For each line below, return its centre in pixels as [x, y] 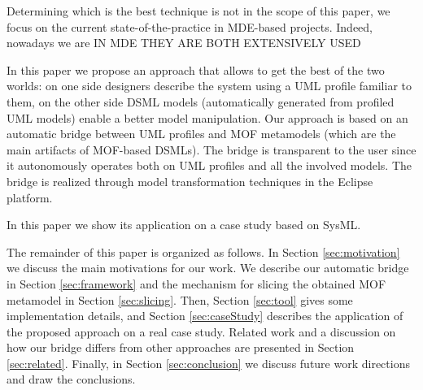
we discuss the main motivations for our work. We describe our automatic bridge [208, 268]
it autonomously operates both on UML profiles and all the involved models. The [209, 165]
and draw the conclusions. [71, 379]
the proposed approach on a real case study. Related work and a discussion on [201, 331]
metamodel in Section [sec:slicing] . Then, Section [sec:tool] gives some [180, 299]
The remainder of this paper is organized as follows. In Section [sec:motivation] [203, 251]
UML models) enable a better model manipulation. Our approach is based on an [207, 117]
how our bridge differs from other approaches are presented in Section [181, 347]
